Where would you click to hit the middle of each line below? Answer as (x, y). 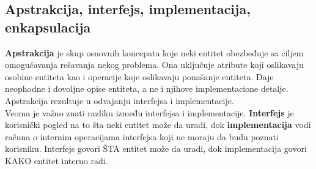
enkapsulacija (48, 27)
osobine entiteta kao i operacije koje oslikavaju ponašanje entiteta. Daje (139, 76)
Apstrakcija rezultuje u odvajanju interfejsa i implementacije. (119, 100)
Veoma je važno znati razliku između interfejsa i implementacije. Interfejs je (149, 112)
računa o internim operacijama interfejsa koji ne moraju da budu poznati (142, 136)
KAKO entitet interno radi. (57, 160)
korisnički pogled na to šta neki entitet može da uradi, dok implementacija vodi (158, 125)
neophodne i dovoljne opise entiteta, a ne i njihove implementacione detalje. (147, 88)
